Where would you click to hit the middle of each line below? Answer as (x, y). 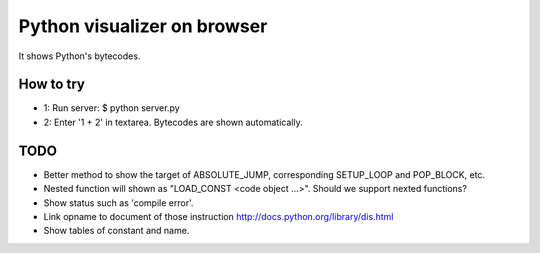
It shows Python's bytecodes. (79, 56)
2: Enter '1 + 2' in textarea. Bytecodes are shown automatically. (173, 122)
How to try (51, 84)
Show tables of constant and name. (116, 231)
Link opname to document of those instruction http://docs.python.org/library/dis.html (218, 216)
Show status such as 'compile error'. (118, 202)
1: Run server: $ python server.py (111, 108)
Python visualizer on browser (143, 26)
